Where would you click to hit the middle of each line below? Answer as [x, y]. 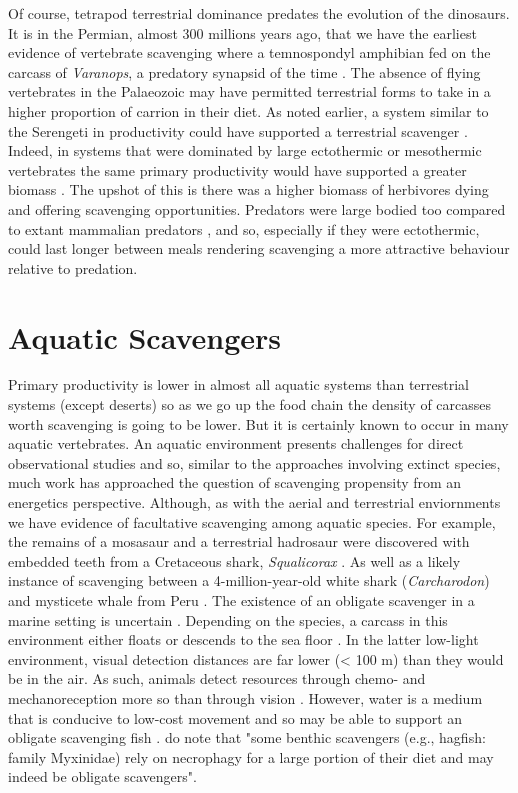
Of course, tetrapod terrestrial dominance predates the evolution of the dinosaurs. [259, 13]
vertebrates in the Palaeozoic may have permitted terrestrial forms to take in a [249, 91]
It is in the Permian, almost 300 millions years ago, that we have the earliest [242, 32]
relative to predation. [73, 267]
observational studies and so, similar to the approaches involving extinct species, [254, 462]
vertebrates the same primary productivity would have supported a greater [237, 169]
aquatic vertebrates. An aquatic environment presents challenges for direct [236, 443]
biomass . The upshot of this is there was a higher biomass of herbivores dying [248, 189]
